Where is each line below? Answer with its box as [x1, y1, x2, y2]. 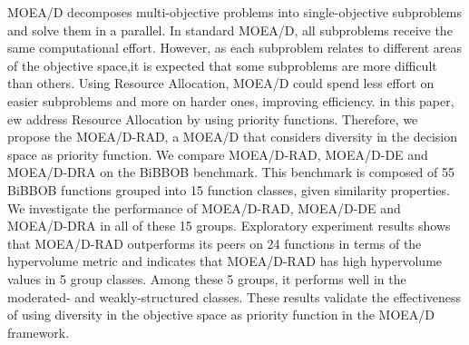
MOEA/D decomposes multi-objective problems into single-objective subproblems [7, 3, 463, 21]
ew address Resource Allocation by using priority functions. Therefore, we [7, 109, 418, 128]
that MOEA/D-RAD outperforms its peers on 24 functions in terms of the [7, 233, 422, 252]
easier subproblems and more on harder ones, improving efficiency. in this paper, [7, 91, 454, 110]
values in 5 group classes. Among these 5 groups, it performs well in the [7, 269, 406, 288]
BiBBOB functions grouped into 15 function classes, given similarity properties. [7, 180, 450, 199]
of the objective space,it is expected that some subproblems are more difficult [7, 55, 437, 74]
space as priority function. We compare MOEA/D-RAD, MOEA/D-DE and [7, 144, 428, 163]
